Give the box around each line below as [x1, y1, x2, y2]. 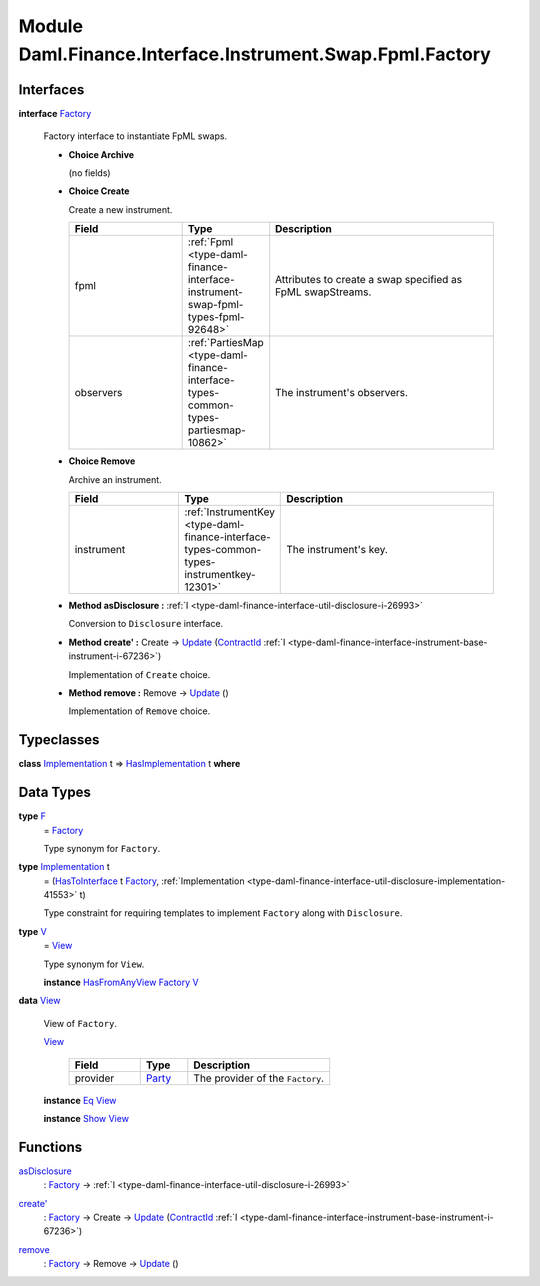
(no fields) [68, 167, 111, 179]
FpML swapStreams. [275, 285, 372, 299]
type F [18, 810, 47, 822]
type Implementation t [18, 861, 110, 873]
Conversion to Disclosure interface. [68, 618, 224, 630]
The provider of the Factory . [193, 1071, 325, 1085]
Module [18, 15, 84, 37]
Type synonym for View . [43, 958, 145, 970]
